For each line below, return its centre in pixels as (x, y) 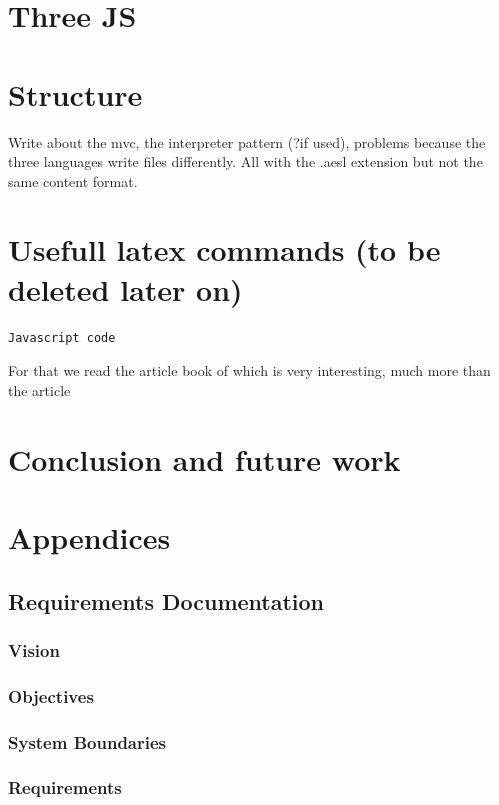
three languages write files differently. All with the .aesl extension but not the (245, 161)
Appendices (89, 536)
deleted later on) (125, 288)
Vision (34, 649)
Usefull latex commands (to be (224, 249)
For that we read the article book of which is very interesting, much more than (249, 370)
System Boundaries (87, 741)
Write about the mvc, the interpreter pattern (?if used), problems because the (247, 141)
